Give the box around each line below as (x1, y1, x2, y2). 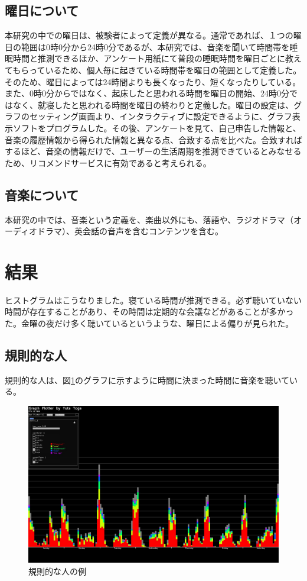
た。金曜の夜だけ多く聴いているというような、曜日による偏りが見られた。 (5, 317, 294, 330)
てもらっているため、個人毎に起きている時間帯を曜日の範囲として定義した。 (5, 63, 302, 76)
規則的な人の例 (28, 564, 86, 577)
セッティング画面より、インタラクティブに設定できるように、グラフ (29, 110, 292, 122)
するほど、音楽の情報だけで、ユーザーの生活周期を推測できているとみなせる (5, 145, 302, 157)
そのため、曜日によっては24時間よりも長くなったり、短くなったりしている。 (5, 75, 301, 88)
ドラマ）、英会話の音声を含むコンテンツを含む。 (37, 225, 224, 237)
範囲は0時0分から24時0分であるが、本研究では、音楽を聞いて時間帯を (21, 40, 290, 53)
